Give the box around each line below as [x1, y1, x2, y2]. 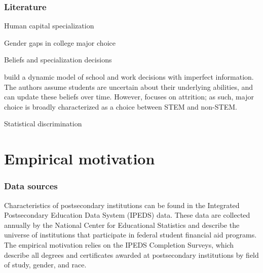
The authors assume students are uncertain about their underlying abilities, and [4, 81, 253, 92]
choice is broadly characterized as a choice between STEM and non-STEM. [4, 101, 237, 112]
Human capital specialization [4, 20, 94, 31]
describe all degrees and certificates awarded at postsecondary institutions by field [4, 249, 259, 260]
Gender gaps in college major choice [4, 37, 116, 48]
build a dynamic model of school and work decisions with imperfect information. [4, 72, 254, 82]
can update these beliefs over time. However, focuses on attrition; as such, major [4, 91, 254, 102]
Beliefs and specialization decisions [4, 54, 112, 65]
